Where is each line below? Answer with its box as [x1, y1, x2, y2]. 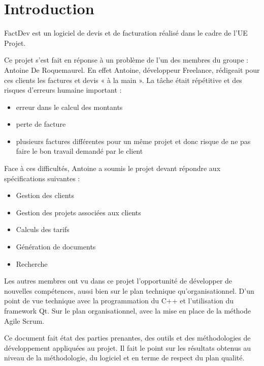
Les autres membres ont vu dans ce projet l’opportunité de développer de [4, 275, 233, 286]
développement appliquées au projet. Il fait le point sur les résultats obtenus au [4, 342, 251, 353]
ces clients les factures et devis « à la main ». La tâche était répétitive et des [4, 74, 242, 85]
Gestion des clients [16, 190, 75, 201]
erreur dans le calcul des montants [16, 101, 123, 112]
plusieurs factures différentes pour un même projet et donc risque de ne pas [16, 135, 251, 146]
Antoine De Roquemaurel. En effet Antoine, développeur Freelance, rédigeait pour [4, 64, 260, 75]
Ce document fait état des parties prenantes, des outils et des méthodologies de [4, 332, 251, 343]
